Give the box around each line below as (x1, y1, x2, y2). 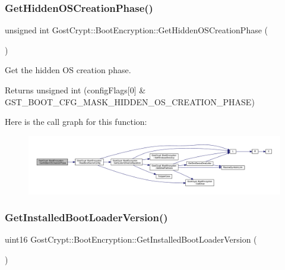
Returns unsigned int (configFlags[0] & (5, 84, 146, 96)
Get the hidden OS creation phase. (5, 64, 131, 76)
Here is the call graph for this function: (5, 115, 147, 128)
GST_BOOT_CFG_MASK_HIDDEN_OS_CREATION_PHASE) (5, 95, 255, 108)
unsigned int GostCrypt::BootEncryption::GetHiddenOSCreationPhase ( (5, 24, 268, 36)
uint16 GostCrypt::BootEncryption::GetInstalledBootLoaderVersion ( (5, 233, 257, 246)
